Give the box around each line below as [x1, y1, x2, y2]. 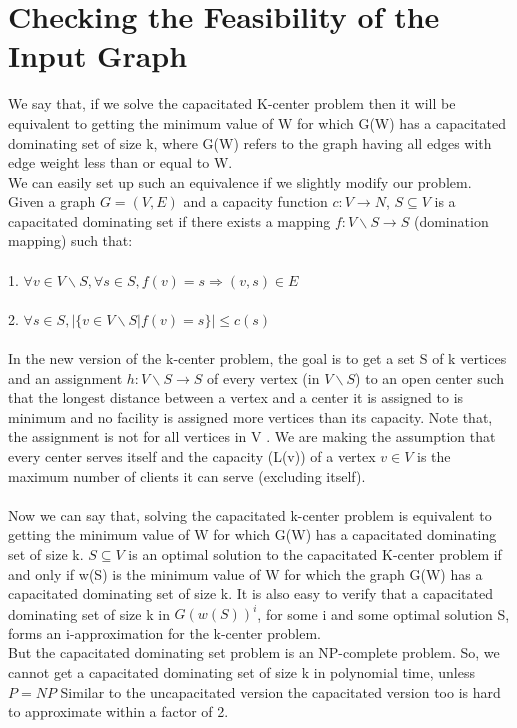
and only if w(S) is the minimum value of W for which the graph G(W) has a [8, 563, 483, 584]
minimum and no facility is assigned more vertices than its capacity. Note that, [8, 406, 493, 427]
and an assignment [8, 367, 123, 388]
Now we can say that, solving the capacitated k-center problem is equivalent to [8, 504, 492, 525]
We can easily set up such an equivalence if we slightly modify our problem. [8, 171, 472, 192]
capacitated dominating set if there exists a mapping [8, 210, 331, 231]
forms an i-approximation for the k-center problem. [8, 622, 321, 643]
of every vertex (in [207, 367, 320, 388]
